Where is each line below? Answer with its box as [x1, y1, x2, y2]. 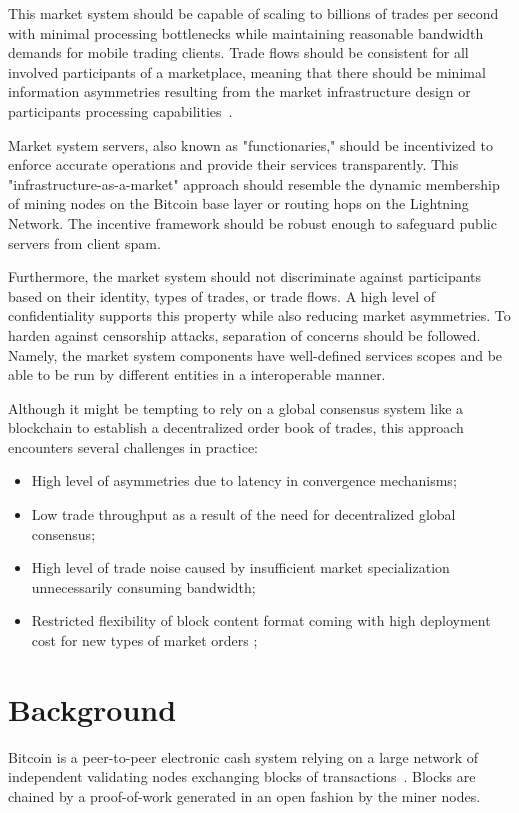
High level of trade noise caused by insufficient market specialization [31, 557, 450, 578]
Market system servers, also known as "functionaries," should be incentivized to [8, 134, 493, 155]
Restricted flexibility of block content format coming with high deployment [31, 610, 491, 631]
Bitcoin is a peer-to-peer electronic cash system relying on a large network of [8, 746, 479, 767]
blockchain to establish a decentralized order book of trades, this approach [8, 417, 464, 438]
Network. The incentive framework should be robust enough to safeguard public [8, 212, 497, 233]
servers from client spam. [8, 232, 161, 253]
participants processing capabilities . [8, 100, 233, 121]
